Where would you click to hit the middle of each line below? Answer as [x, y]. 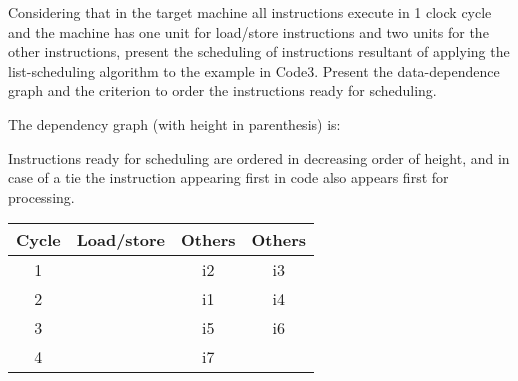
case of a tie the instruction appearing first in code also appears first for [228, 177]
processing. [41, 196]
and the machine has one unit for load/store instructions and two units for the [248, 31]
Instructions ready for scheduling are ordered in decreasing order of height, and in [259, 157]
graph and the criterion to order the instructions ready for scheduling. [222, 90]
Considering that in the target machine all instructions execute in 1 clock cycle [250, 12]
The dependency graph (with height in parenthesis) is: [174, 123]
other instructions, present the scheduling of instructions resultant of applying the [259, 51]
